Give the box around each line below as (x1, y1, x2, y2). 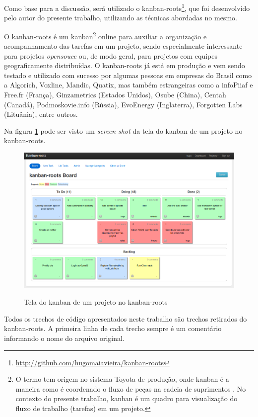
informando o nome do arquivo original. (4, 333, 125, 343)
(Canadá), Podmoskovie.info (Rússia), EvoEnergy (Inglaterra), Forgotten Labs (4, 99, 243, 109)
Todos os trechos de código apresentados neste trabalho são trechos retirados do (4, 313, 247, 324)
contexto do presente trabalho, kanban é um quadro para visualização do (15, 393, 238, 404)
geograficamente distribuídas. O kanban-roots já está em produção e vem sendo (4, 60, 245, 71)
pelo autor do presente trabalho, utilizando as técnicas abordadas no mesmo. (4, 12, 237, 23)
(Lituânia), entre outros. (4, 109, 78, 119)
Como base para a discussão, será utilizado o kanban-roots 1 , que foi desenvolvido (4, 1, 250, 13)
